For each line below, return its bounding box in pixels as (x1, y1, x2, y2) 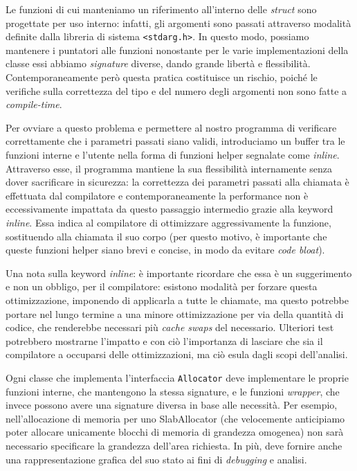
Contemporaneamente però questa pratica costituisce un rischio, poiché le (6, 70, 318, 85)
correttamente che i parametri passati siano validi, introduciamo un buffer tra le (6, 134, 345, 148)
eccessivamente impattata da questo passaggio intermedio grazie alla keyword (6, 202, 333, 216)
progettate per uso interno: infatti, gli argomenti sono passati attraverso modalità (6, 15, 351, 30)
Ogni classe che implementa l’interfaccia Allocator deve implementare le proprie (6, 370, 349, 384)
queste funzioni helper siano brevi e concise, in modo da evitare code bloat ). (6, 242, 325, 257)
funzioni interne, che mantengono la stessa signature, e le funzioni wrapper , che (6, 384, 340, 398)
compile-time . (6, 97, 62, 112)
